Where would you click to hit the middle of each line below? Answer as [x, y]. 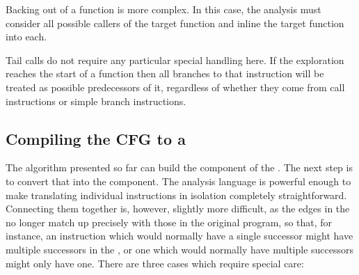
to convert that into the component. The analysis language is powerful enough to [178, 181]
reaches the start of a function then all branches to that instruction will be [165, 73]
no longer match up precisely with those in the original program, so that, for [169, 222]
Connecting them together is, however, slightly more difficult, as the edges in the [178, 209]
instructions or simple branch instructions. [96, 101]
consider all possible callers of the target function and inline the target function [175, 23]
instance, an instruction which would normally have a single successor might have [179, 236]
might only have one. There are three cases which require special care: [155, 263]
